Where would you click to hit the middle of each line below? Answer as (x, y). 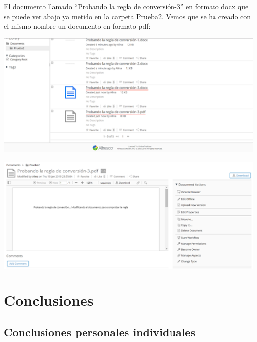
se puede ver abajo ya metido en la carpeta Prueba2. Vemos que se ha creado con (128, 16)
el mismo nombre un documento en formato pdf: (77, 26)
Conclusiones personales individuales (100, 331)
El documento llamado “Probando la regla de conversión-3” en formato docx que (126, 6)
